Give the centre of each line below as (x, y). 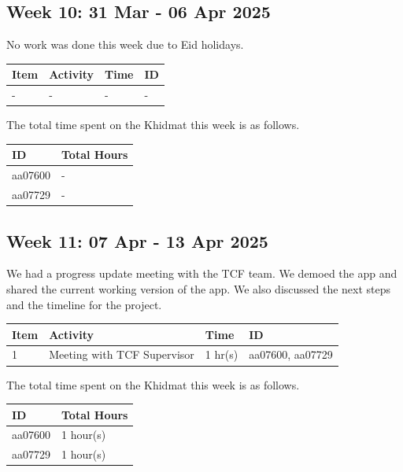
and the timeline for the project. (84, 304)
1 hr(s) (222, 354)
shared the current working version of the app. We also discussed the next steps (199, 288)
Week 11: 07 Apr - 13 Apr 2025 (137, 240)
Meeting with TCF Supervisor (122, 354)
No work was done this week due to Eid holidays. (125, 44)
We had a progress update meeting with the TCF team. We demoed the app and (202, 273)
